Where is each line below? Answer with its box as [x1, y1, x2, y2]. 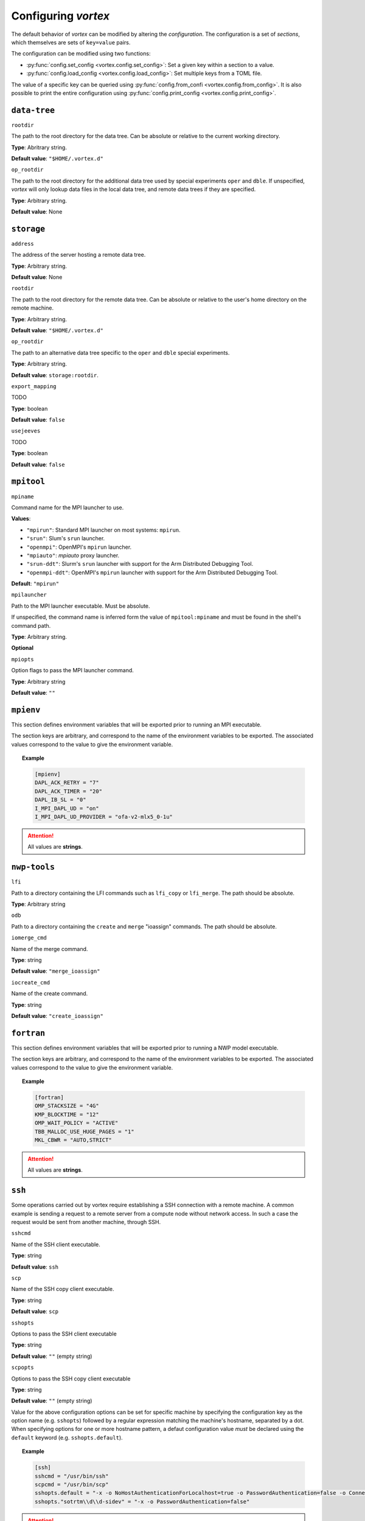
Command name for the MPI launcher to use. [11, 504, 124, 511]
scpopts [11, 1364, 35, 1371]
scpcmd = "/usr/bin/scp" [34, 1481, 109, 1488]
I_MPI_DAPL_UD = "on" [34, 805, 100, 812]
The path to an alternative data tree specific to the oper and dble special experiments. [11, 349, 230, 356]
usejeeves [11, 428, 41, 434]
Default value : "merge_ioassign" [11, 967, 100, 975]
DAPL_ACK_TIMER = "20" [34, 788, 103, 795]
